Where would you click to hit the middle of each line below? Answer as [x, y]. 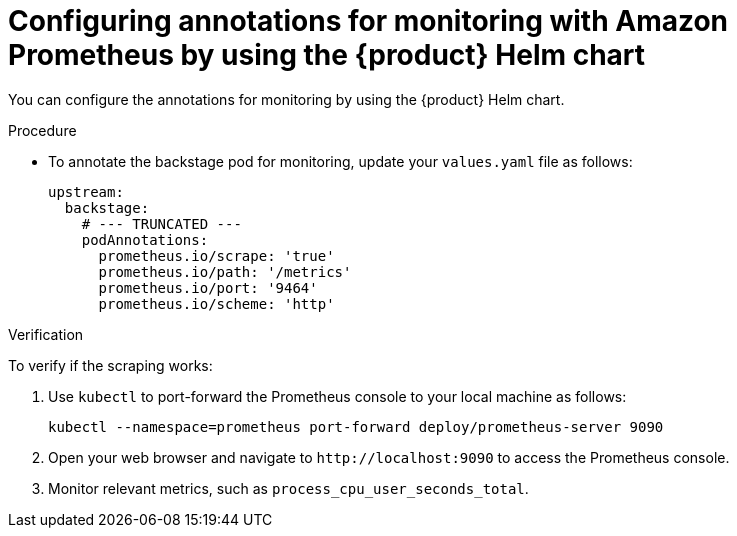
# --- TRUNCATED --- [161, 223]
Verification [46, 334]
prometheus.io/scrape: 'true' [216, 255]
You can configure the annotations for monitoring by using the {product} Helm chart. [286, 99]
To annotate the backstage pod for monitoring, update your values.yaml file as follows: [340, 161]
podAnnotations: [145, 239]
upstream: [86, 191]
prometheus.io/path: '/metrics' [225, 271]
